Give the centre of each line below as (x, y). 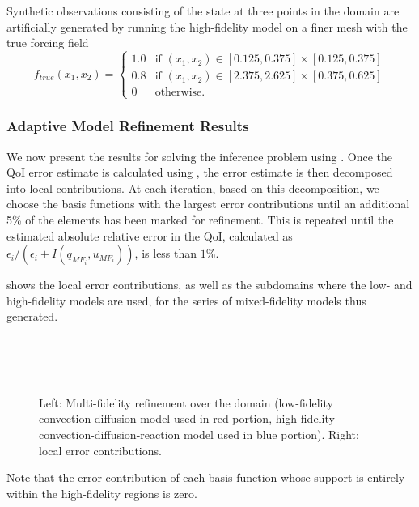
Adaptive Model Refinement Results (128, 126)
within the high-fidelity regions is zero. (102, 493)
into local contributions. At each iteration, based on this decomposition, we (193, 187)
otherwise (178, 93)
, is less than (166, 253)
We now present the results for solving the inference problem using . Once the (199, 156)
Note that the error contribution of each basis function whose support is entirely (206, 477)
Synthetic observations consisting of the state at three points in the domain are (203, 11)
